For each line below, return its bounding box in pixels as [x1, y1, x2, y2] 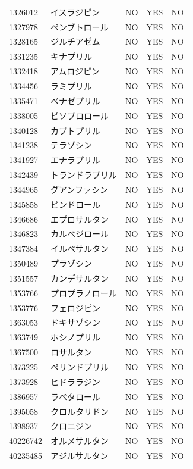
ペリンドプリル [50, 361, 109, 373]
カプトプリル [50, 124, 100, 136]
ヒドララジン [50, 375, 100, 387]
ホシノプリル [50, 331, 100, 343]
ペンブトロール [50, 20, 109, 33]
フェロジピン [50, 301, 100, 314]
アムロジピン [50, 65, 100, 77]
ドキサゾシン [50, 316, 100, 329]
